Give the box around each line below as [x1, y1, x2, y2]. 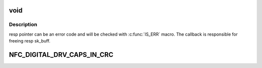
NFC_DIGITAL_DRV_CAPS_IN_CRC [9, 51, 114, 59]
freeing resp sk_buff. [9, 38, 50, 44]
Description [9, 21, 37, 28]
